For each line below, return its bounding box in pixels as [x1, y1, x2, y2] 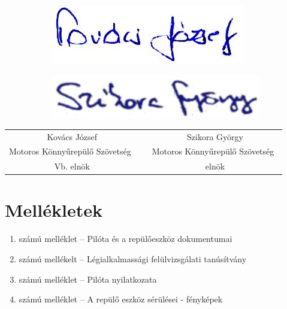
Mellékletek [5, 198, 102, 222]
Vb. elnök [54, 160, 90, 172]
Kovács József [47, 130, 98, 143]
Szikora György [187, 130, 243, 143]
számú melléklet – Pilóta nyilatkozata [19, 272, 157, 285]
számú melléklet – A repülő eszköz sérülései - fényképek [19, 293, 223, 305]
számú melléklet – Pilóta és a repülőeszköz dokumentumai [19, 232, 232, 245]
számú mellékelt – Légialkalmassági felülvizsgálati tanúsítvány [19, 253, 247, 265]
